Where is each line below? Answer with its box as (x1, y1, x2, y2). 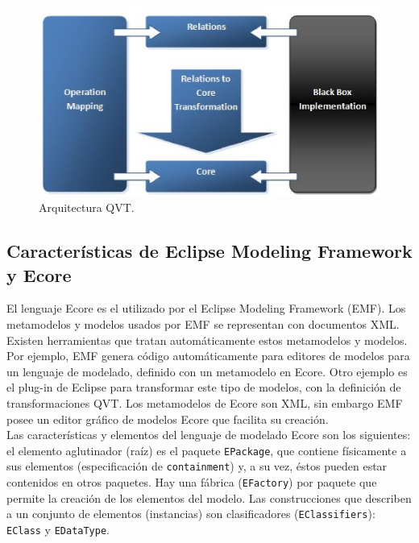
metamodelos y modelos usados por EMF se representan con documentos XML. (6, 315, 400, 332)
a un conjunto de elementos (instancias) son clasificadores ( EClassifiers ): (6, 505, 375, 522)
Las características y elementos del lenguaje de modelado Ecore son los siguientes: (6, 426, 411, 443)
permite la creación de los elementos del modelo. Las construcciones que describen (6, 489, 412, 506)
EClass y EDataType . (6, 520, 110, 537)
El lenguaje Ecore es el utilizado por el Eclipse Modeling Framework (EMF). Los (6, 300, 406, 317)
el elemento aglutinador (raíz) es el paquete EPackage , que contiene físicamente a (6, 441, 407, 458)
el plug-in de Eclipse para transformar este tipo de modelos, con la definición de (6, 379, 401, 396)
